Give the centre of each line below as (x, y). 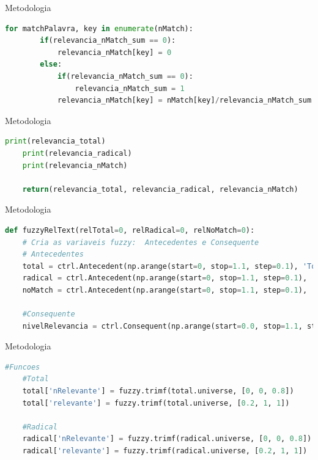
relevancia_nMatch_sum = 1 (130, 88)
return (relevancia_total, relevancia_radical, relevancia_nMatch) (160, 189)
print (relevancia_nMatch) (75, 165)
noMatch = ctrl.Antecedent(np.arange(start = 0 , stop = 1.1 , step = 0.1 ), (165, 290)
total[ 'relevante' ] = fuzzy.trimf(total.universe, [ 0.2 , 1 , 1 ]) (156, 403)
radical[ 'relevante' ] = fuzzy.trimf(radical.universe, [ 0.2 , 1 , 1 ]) (165, 451)
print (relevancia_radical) (77, 153)
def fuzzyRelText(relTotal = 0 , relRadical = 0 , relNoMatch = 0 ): (130, 230)
